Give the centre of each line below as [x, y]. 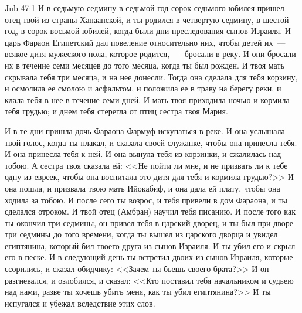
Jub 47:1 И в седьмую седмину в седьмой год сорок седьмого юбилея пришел [145, 8]
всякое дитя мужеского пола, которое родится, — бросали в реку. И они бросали [150, 54]
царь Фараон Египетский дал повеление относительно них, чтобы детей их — [145, 42]
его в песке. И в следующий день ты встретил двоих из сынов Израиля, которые [149, 257]
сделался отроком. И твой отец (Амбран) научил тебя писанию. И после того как [150, 211]
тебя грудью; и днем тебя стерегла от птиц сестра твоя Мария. [116, 111]
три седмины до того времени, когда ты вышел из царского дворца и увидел [141, 234]
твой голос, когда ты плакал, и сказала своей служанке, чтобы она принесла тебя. [151, 142]
